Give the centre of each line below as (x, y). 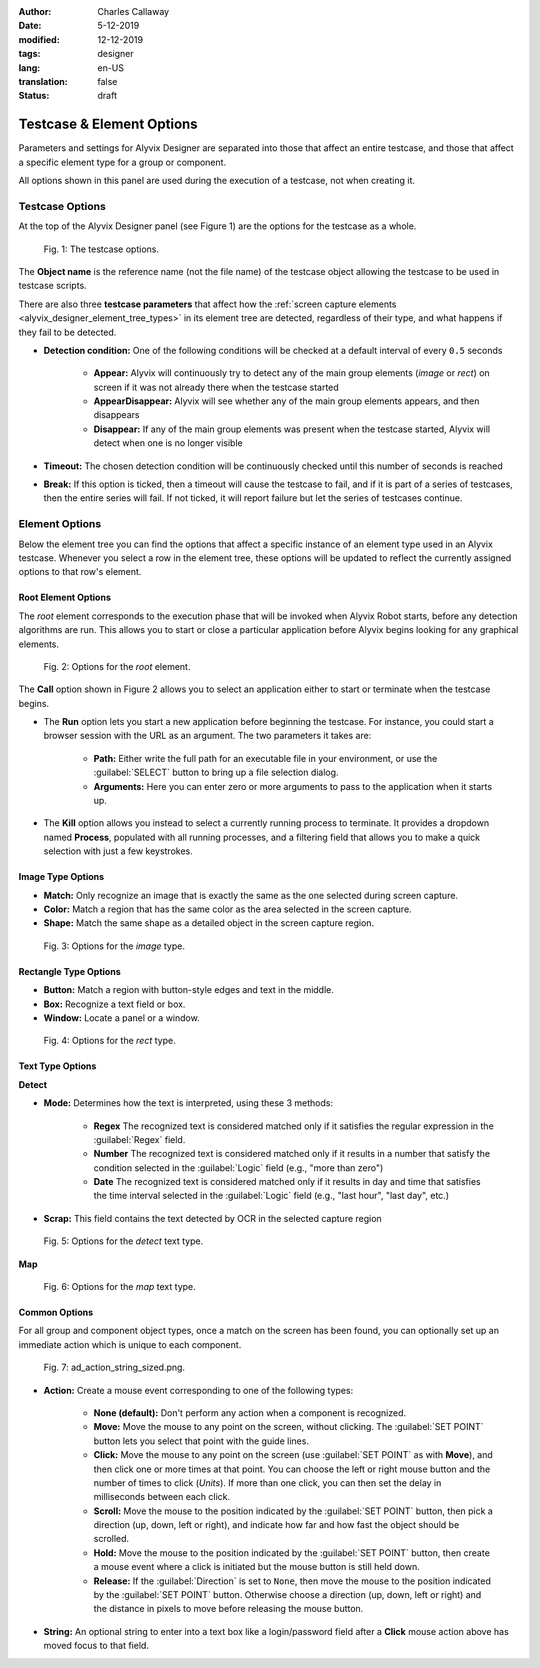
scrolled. (111, 1539)
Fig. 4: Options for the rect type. (109, 1041)
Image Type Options (61, 877)
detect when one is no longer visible (168, 443)
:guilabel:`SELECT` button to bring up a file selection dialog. (216, 772)
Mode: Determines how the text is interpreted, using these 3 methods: (188, 1103)
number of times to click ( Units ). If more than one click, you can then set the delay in (267, 1482)
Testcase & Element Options (108, 124)
